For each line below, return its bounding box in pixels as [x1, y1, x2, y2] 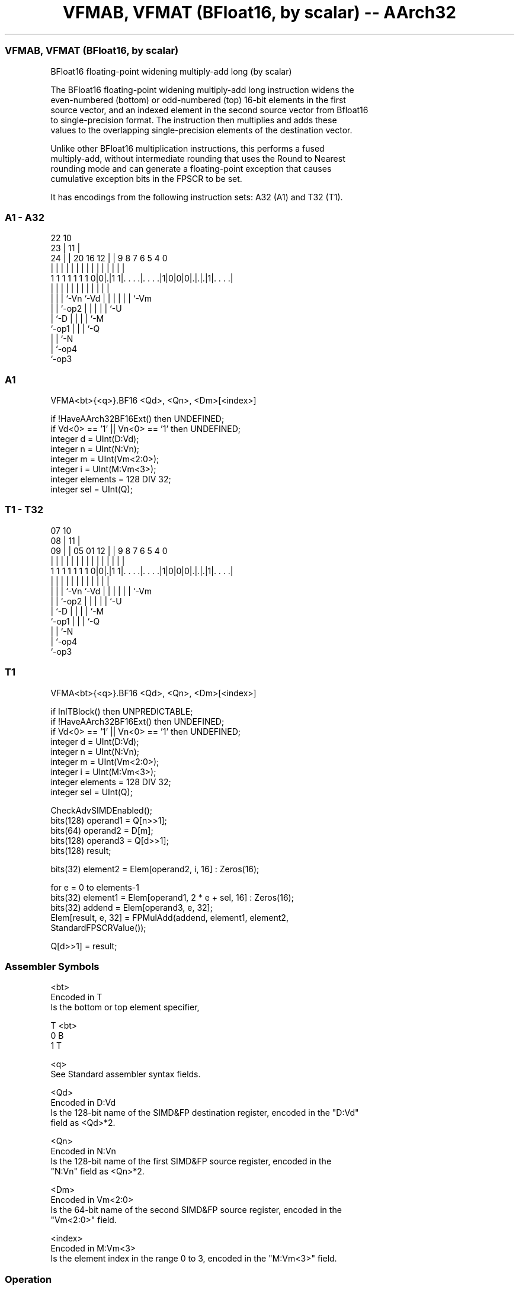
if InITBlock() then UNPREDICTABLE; [50, 706, 193, 716]
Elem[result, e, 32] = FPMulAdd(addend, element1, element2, [50, 912, 289, 923]
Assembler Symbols [5, 960, 100, 972]
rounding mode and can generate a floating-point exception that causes [50, 163, 332, 174]
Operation [5, 1273, 52, 1285]
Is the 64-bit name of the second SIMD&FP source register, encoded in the [50, 1205, 342, 1215]
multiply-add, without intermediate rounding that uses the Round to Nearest [50, 153, 345, 164]
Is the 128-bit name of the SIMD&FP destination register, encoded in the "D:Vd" [50, 1107, 359, 1118]
